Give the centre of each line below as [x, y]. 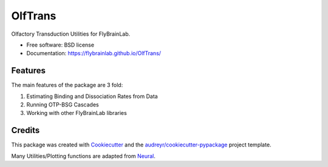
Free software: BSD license [60, 45]
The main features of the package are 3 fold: [67, 85]
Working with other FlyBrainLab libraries [77, 113]
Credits [26, 130]
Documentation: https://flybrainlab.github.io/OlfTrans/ [94, 53]
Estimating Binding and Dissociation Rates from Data [92, 96]
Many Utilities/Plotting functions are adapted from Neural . [84, 156]
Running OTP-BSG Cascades [63, 105]
